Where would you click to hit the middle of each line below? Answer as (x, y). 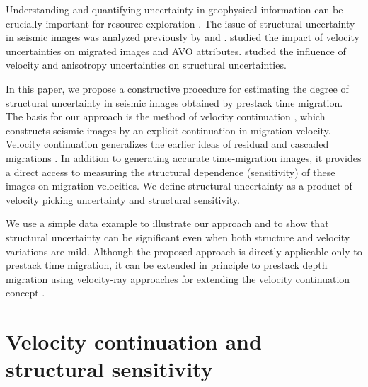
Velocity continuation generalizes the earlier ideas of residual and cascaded (167, 144)
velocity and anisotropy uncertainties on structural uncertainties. (146, 65)
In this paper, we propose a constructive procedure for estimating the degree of (177, 88)
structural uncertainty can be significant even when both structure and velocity (178, 237)
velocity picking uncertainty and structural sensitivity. (123, 199)
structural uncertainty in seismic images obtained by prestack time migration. (174, 102)
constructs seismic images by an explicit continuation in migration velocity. (168, 130)
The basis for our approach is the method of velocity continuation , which (166, 116)
